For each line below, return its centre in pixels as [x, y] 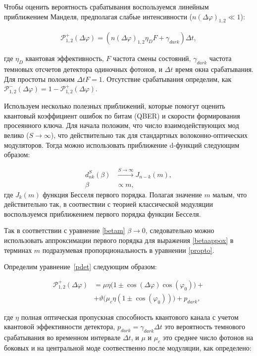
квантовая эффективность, [65, 58]
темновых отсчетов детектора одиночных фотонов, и [83, 69]
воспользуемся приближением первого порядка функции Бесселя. [103, 213]
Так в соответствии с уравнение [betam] [65, 230]
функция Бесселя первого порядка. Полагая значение [122, 194]
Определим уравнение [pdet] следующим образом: [80, 267]
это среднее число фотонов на [208, 337]
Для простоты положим [39, 79]
